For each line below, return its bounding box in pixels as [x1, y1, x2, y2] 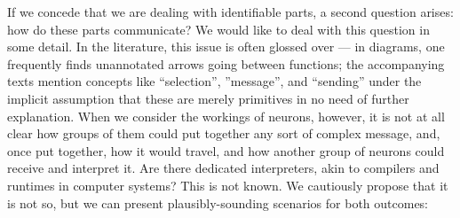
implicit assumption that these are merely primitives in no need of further [7, 89, 409, 107]
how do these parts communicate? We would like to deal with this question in [7, 19, 430, 38]
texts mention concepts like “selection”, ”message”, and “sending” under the [7, 72, 422, 90]
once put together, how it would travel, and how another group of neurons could [7, 141, 445, 160]
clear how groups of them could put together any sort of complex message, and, [7, 124, 440, 143]
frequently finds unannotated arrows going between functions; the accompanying [7, 54, 445, 73]
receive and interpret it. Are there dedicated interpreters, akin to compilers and [7, 159, 440, 177]
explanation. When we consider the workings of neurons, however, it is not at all [7, 106, 445, 125]
